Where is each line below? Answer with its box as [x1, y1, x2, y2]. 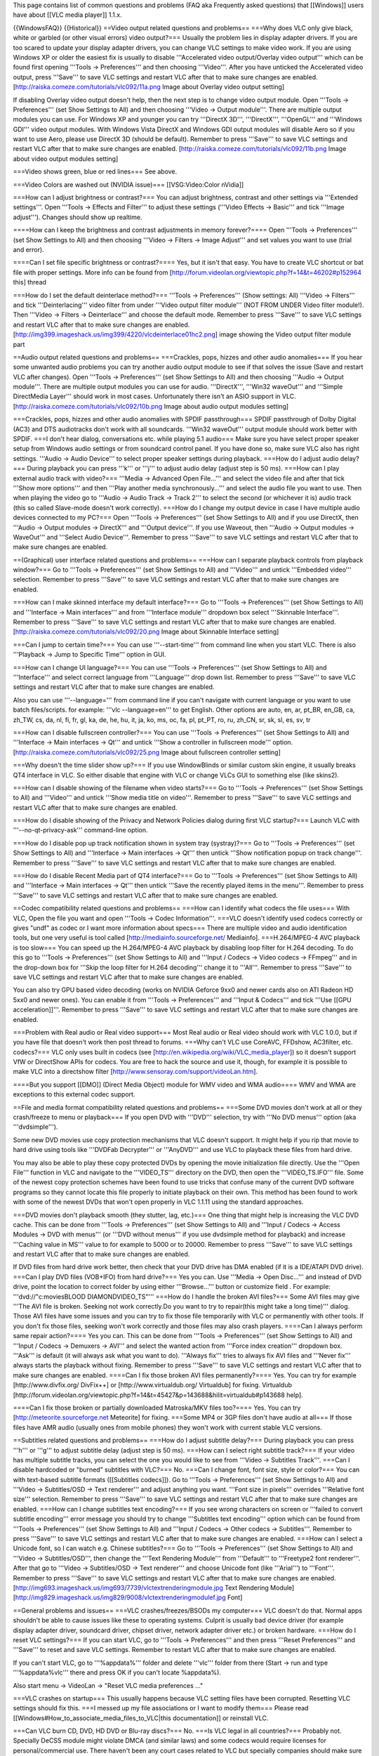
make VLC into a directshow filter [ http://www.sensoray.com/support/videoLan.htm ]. [13, 1068, 258, 1076]
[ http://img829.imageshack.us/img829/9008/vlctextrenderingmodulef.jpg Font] [13, 1593, 243, 1601]
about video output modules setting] [13, 155, 119, 163]
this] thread [13, 278, 47, 287]
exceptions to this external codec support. [13, 1090, 135, 1099]
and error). [13, 245, 45, 254]
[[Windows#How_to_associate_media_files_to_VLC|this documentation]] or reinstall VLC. [13, 1714, 269, 1722]
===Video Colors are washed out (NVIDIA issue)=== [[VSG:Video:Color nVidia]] [13, 180, 244, 189]
